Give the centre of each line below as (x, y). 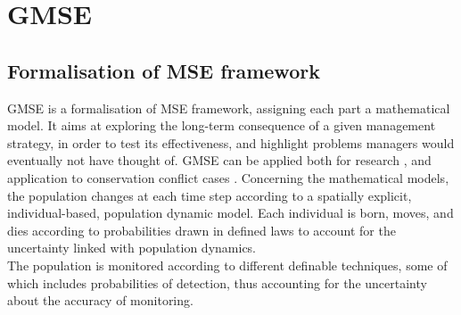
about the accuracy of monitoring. (100, 300)
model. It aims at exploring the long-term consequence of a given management (222, 125)
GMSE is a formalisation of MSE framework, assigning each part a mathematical (229, 108)
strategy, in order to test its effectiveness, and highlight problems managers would (231, 142)
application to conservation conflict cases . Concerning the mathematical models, (228, 177)
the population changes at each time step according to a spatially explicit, (210, 195)
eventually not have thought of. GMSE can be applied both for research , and (219, 160)
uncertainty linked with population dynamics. (132, 248)
